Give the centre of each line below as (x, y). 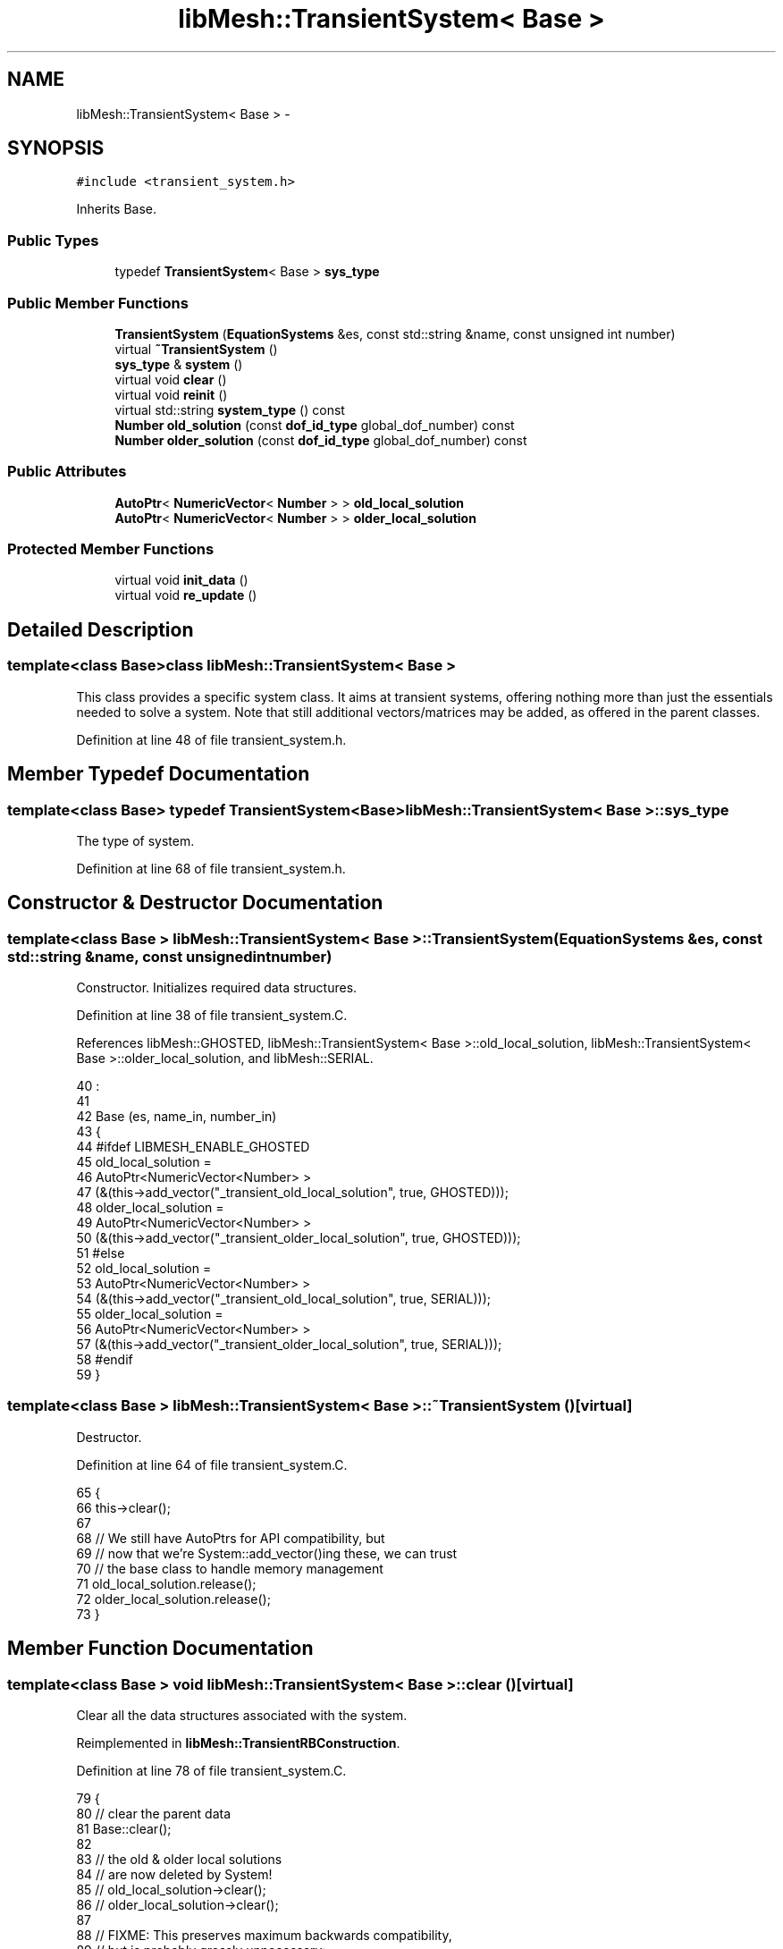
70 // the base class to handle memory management (230, 1568)
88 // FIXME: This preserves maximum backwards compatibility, (264, 1936)
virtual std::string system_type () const (230, 409)
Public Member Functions (98, 303)
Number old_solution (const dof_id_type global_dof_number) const (315, 425)
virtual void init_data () (181, 580)
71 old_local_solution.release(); (166, 1583)
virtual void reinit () (171, 394)
